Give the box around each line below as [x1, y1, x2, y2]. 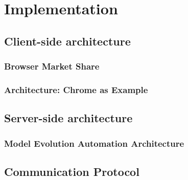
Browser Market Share [4, 60, 100, 73]
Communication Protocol [4, 163, 139, 179]
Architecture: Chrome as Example [4, 83, 148, 96]
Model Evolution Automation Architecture [4, 137, 184, 149]
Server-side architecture [4, 110, 133, 126]
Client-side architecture [4, 33, 131, 49]
